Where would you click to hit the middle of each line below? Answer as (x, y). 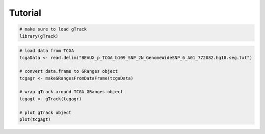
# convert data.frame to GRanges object (68, 71)
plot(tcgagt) (35, 120)
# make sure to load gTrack (53, 29)
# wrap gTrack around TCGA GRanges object (71, 92)
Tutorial (25, 13)
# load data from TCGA (47, 51)
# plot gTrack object (45, 112)
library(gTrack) (39, 36)
